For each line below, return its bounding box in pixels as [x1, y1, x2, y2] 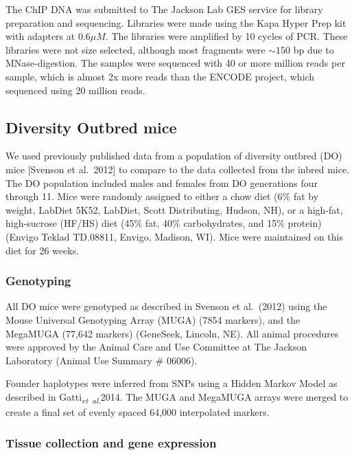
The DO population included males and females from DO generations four [5, 175, 318, 190]
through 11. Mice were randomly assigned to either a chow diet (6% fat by [5, 189, 319, 203]
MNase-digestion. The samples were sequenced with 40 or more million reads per [5, 56, 345, 70]
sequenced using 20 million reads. [5, 82, 145, 97]
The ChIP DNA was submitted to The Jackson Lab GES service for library [5, 2, 323, 16]
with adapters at [5, 29, 75, 43]
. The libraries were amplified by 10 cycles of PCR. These [105, 29, 348, 43]
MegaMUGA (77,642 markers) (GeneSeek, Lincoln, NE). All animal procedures [5, 326, 339, 340]
